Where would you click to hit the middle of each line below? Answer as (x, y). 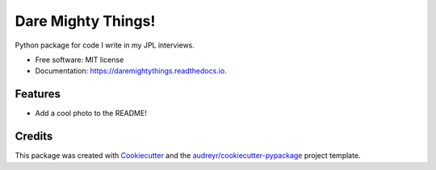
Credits (34, 137)
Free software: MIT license (80, 60)
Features (38, 94)
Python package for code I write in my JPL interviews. (105, 45)
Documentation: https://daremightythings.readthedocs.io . (131, 71)
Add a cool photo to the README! (91, 114)
